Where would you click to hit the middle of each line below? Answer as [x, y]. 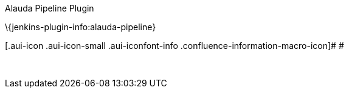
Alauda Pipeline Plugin [50, 8]
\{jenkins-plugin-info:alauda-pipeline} [81, 27]
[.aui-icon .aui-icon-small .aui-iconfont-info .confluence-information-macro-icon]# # [174, 46]
